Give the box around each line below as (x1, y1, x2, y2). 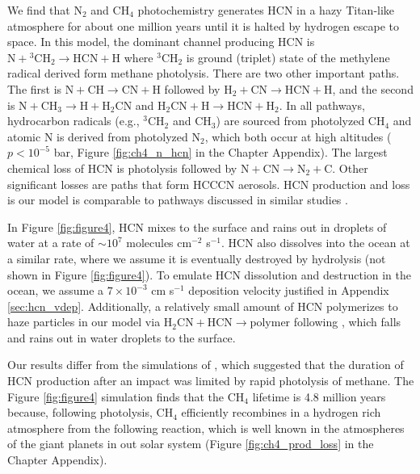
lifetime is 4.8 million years (252, 388, 386, 405)
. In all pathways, (279, 96, 365, 113)
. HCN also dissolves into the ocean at (221, 234, 410, 251)
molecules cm (126, 234, 192, 251)
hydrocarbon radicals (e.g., (7, 112, 140, 129)
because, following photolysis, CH (7, 404, 174, 421)
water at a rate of (7, 234, 94, 251)
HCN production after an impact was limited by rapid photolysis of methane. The (7, 372, 414, 389)
